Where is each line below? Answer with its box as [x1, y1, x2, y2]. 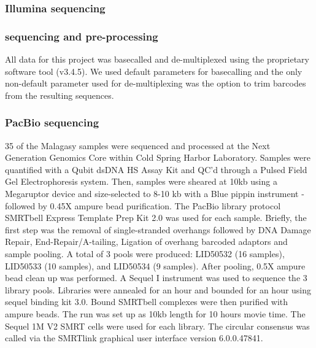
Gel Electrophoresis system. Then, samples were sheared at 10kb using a [5, 175, 277, 188]
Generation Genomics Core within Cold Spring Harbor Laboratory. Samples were [5, 151, 310, 164]
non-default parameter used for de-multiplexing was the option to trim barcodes [5, 77, 306, 90]
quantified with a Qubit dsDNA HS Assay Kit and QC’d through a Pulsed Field [5, 163, 307, 176]
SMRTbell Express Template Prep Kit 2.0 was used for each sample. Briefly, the [5, 211, 307, 224]
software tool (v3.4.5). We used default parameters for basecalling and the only [5, 64, 303, 77]
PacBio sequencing [5, 115, 99, 130]
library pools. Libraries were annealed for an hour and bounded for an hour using [5, 283, 312, 296]
